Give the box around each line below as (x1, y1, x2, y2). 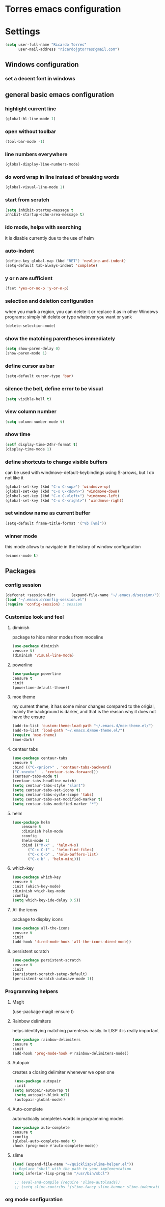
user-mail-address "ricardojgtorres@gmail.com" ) (18, 47, 120, 52)
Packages (5, 567, 36, 575)
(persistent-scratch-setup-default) (12, 971, 87, 977)
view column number (5, 408, 56, 415)
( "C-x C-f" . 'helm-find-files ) (27, 847, 94, 852)
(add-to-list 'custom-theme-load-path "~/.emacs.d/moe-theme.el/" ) (12, 724, 154, 729)
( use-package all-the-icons (12, 925, 70, 931)
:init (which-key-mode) (12, 884, 61, 889)
